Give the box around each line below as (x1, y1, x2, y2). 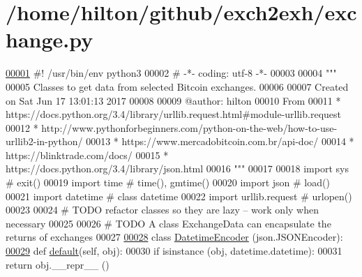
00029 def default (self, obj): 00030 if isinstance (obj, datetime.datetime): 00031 (6, 244, 342, 258)
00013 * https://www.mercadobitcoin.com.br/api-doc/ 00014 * (86, 134, 354, 149)
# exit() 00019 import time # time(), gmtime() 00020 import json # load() (6, 175, 330, 190)
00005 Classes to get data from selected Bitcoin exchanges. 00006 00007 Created (6, 79, 349, 93)
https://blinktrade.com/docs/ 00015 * (6, 147, 169, 162)
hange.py (6, 25, 93, 54)
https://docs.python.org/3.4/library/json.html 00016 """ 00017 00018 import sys (6, 161, 349, 176)
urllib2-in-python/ (6, 134, 83, 149)
